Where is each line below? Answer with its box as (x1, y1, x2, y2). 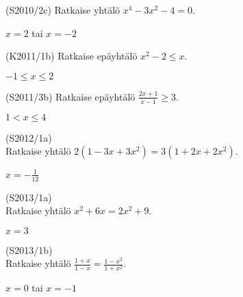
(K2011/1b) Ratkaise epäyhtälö (5, 49, 138, 63)
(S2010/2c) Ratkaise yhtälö (5, 3, 120, 16)
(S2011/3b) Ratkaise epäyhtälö (5, 89, 136, 103)
